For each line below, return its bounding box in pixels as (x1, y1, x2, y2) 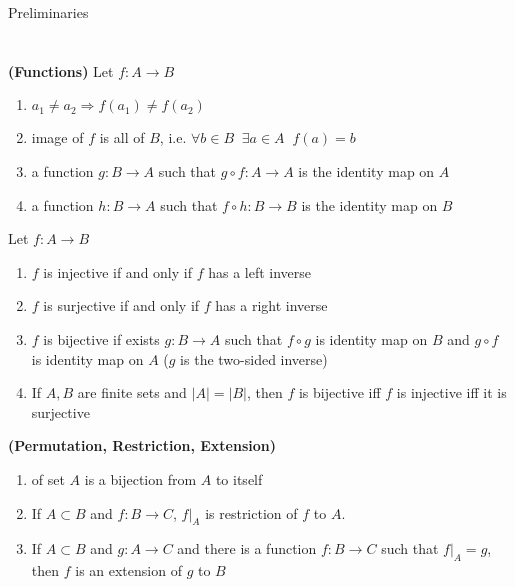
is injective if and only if (43, 261, 192, 282)
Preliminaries (8, 2, 89, 22)
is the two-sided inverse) (180, 348, 328, 369)
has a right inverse (215, 295, 328, 316)
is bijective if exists (43, 328, 160, 349)
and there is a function (177, 538, 317, 559)
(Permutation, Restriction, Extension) (8, 435, 276, 456)
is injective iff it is (396, 382, 507, 403)
